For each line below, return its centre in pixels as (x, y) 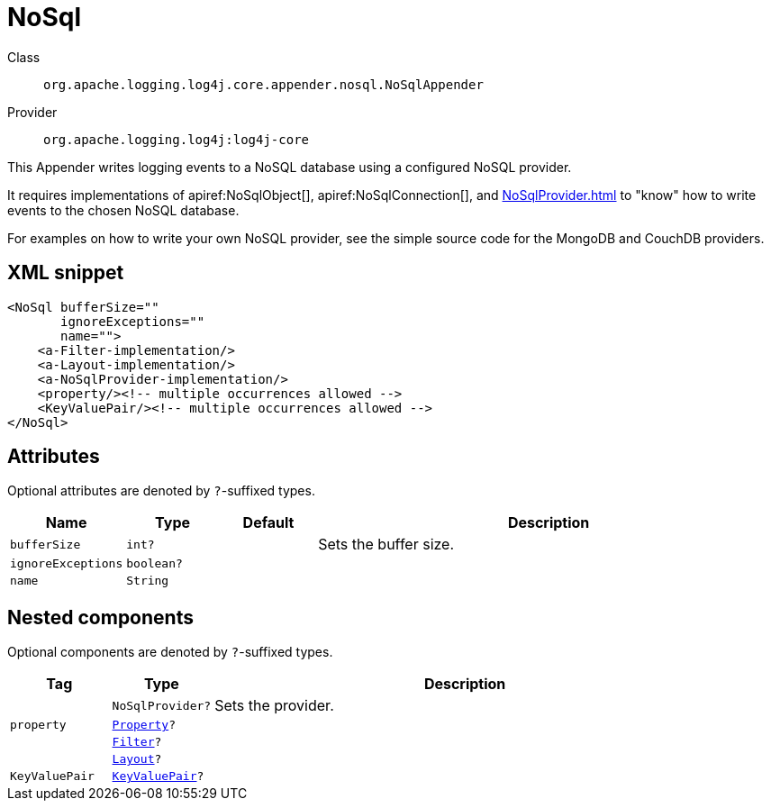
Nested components (100, 617)
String (148, 581)
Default (268, 523)
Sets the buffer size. (386, 545)
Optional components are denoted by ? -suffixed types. (170, 652)
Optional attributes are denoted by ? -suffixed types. (161, 491)
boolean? (154, 564)
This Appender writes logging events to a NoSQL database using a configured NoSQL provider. (290, 167)
